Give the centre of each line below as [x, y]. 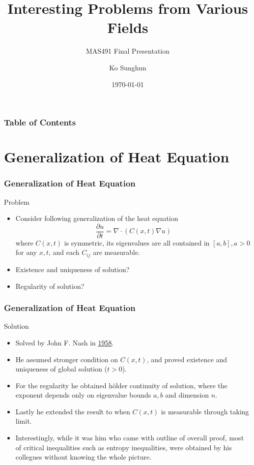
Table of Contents [40, 122]
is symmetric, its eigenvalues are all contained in [137, 242]
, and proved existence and [187, 359]
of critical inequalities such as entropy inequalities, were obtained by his [124, 447]
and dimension [187, 395]
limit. [24, 421]
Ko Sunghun [128, 67]
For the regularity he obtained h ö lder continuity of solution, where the [121, 385]
